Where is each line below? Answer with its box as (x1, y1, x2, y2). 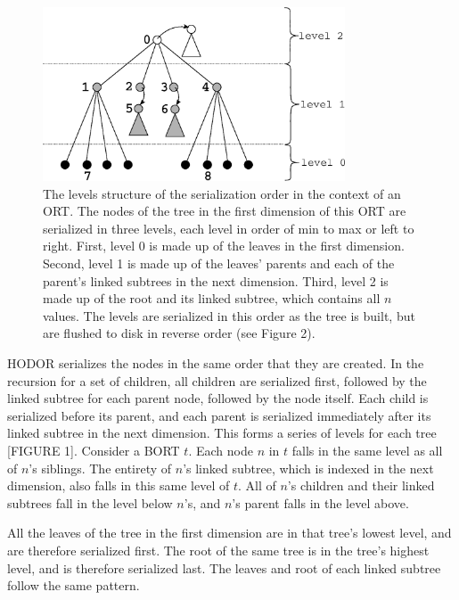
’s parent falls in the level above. (232, 493, 409, 512)
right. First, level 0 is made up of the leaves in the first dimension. (43, 236, 405, 255)
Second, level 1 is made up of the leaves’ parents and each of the (43, 254, 395, 273)
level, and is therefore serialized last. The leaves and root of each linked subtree (7, 558, 441, 577)
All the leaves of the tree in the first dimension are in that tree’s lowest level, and (7, 523, 452, 542)
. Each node (188, 441, 253, 459)
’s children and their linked (287, 476, 435, 495)
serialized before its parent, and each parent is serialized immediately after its (7, 406, 431, 424)
